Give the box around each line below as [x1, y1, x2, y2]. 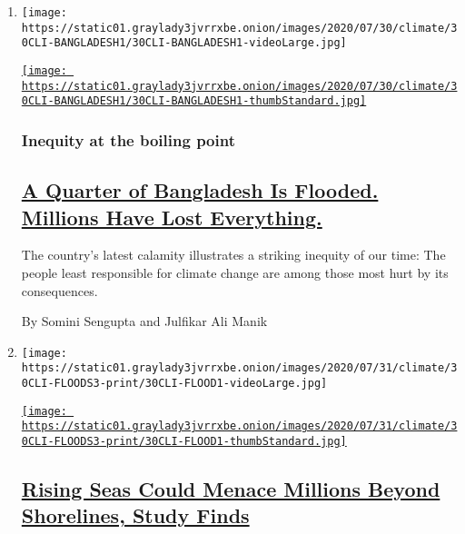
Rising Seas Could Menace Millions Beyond [21, 475, 440, 503]
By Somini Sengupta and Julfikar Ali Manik [21, 311, 268, 331]
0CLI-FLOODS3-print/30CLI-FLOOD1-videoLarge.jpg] [21, 377, 328, 391]
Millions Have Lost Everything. [21, 203, 322, 231]
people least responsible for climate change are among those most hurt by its [21, 262, 449, 282]
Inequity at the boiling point [21, 128, 235, 151]
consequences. [21, 281, 98, 300]
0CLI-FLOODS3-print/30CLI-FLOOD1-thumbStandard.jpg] [21, 435, 347, 449]
